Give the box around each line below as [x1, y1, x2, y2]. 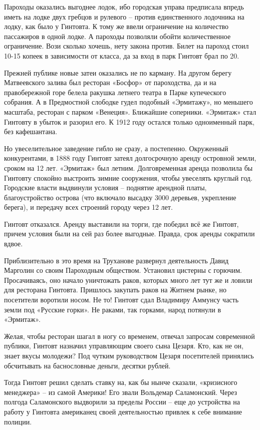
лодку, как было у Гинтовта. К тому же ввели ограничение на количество [4, 21, 229, 32]
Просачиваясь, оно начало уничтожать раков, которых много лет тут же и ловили [4, 274, 252, 285]
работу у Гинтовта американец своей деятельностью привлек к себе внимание [4, 406, 242, 416]
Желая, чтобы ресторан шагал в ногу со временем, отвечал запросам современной [4, 330, 255, 341]
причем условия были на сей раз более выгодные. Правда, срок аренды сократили [4, 228, 255, 239]
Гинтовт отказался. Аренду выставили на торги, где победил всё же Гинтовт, [4, 218, 239, 229]
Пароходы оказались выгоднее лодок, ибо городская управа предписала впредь [4, 2, 244, 12]
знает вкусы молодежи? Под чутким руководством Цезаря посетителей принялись [4, 350, 254, 360]
